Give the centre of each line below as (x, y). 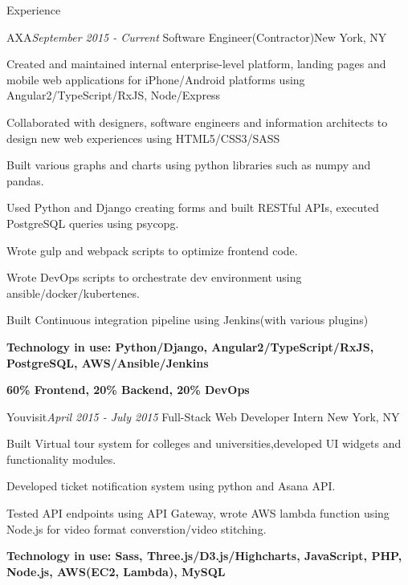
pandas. (25, 180)
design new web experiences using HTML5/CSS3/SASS (143, 138)
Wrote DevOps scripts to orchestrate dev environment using (154, 277)
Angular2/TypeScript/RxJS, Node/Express (114, 95)
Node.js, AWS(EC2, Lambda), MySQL (116, 571)
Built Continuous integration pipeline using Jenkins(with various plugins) (188, 320)
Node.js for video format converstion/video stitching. (137, 528)
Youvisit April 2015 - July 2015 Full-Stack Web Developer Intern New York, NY (203, 416)
